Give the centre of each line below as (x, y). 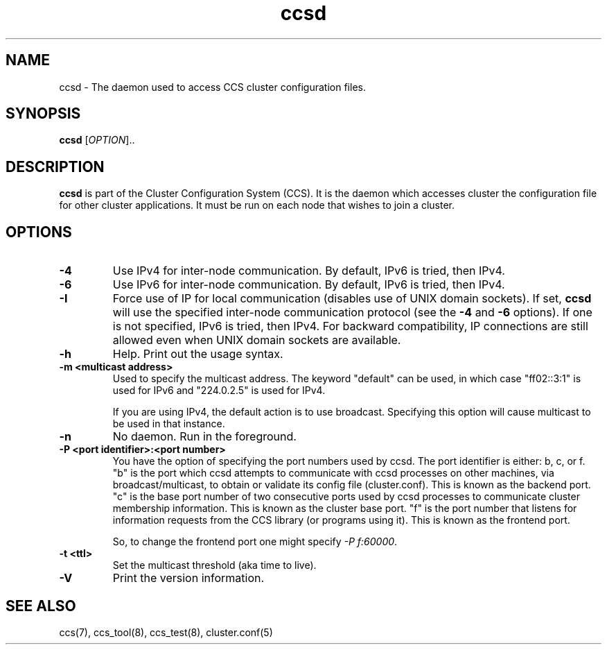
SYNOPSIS (43, 114)
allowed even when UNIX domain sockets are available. (257, 340)
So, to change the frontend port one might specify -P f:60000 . (255, 542)
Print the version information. (188, 578)
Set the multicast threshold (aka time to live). (214, 565)
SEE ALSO (41, 606)
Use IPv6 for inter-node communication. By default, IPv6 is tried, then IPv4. (309, 285)
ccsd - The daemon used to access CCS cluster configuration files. (212, 87)
